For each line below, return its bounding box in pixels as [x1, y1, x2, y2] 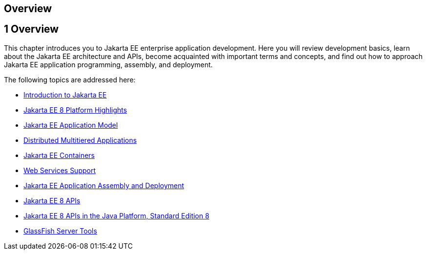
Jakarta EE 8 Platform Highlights [23, 105, 127, 114]
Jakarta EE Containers [23, 151, 95, 159]
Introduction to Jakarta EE [23, 90, 107, 99]
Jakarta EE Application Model [23, 120, 118, 129]
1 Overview [4, 23, 59, 36]
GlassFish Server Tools [23, 226, 97, 235]
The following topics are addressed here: [4, 75, 136, 84]
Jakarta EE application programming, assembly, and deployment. [4, 60, 213, 69]
